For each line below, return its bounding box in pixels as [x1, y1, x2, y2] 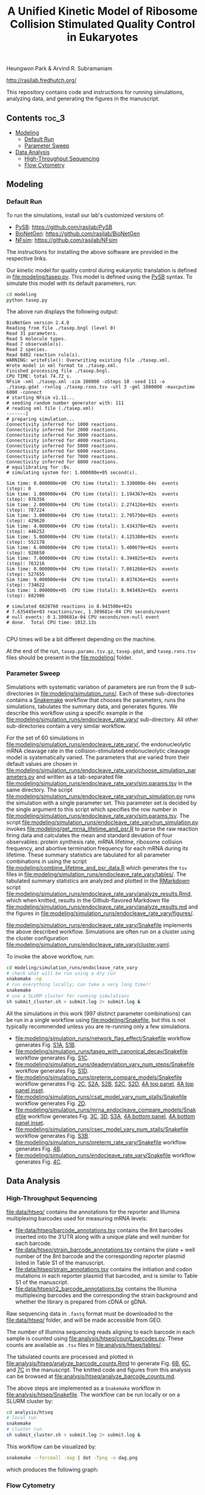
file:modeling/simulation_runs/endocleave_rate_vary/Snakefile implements [6, 921, 193, 929]
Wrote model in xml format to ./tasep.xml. [6, 363, 119, 369]
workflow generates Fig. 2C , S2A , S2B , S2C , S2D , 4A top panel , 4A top [15, 1080, 194, 1087]
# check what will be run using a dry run [6, 970, 116, 976]
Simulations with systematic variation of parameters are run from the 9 [6, 683, 184, 691]
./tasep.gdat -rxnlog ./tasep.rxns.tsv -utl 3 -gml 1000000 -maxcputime [6, 384, 195, 390]
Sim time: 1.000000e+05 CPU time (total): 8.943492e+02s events [6, 587, 179, 594]
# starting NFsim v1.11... [6, 395, 75, 401]
